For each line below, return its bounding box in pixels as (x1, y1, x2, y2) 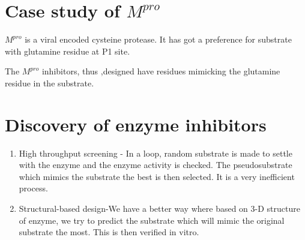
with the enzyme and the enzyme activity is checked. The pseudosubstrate (19, 158, 292, 171)
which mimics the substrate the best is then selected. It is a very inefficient (19, 170, 295, 182)
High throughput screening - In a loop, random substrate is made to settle (19, 146, 292, 159)
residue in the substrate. (5, 76, 94, 89)
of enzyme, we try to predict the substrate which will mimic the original (19, 214, 285, 226)
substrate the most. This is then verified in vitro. (19, 226, 199, 238)
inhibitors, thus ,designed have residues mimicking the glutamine (41, 65, 280, 77)
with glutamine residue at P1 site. (5, 44, 130, 57)
